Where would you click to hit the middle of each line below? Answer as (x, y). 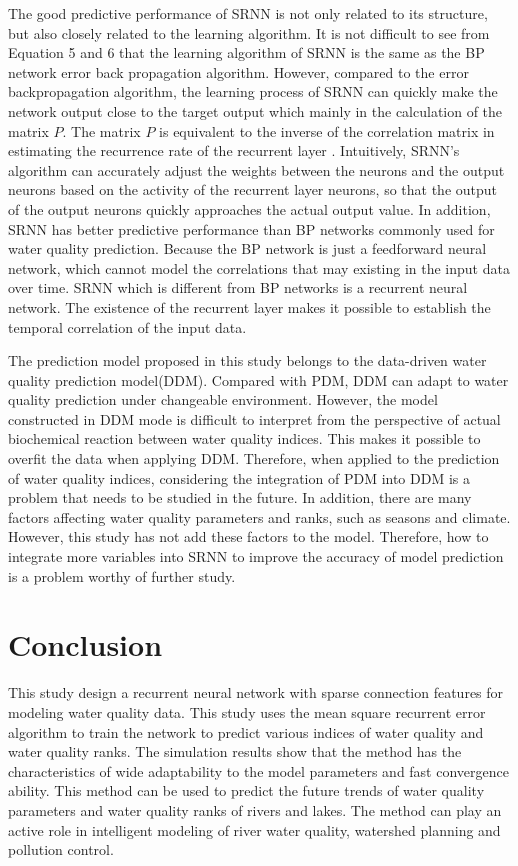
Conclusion (85, 644)
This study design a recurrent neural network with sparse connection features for (256, 692)
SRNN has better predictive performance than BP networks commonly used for (251, 228)
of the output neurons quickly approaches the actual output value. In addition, (249, 208)
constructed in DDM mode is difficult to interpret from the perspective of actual (254, 418)
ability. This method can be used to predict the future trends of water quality (246, 790)
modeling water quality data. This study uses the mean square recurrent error (247, 711)
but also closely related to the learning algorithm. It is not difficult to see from (249, 32)
